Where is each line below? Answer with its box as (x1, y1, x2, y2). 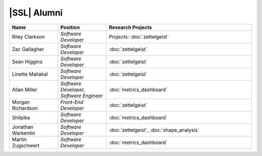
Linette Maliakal (12, 70, 48, 77)
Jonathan (12, 123, 34, 130)
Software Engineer (60, 92, 103, 99)
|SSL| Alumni (9, 7, 63, 18)
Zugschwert (12, 142, 40, 149)
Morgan (12, 99, 30, 105)
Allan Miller (12, 86, 37, 93)
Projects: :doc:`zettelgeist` (109, 33, 169, 40)
